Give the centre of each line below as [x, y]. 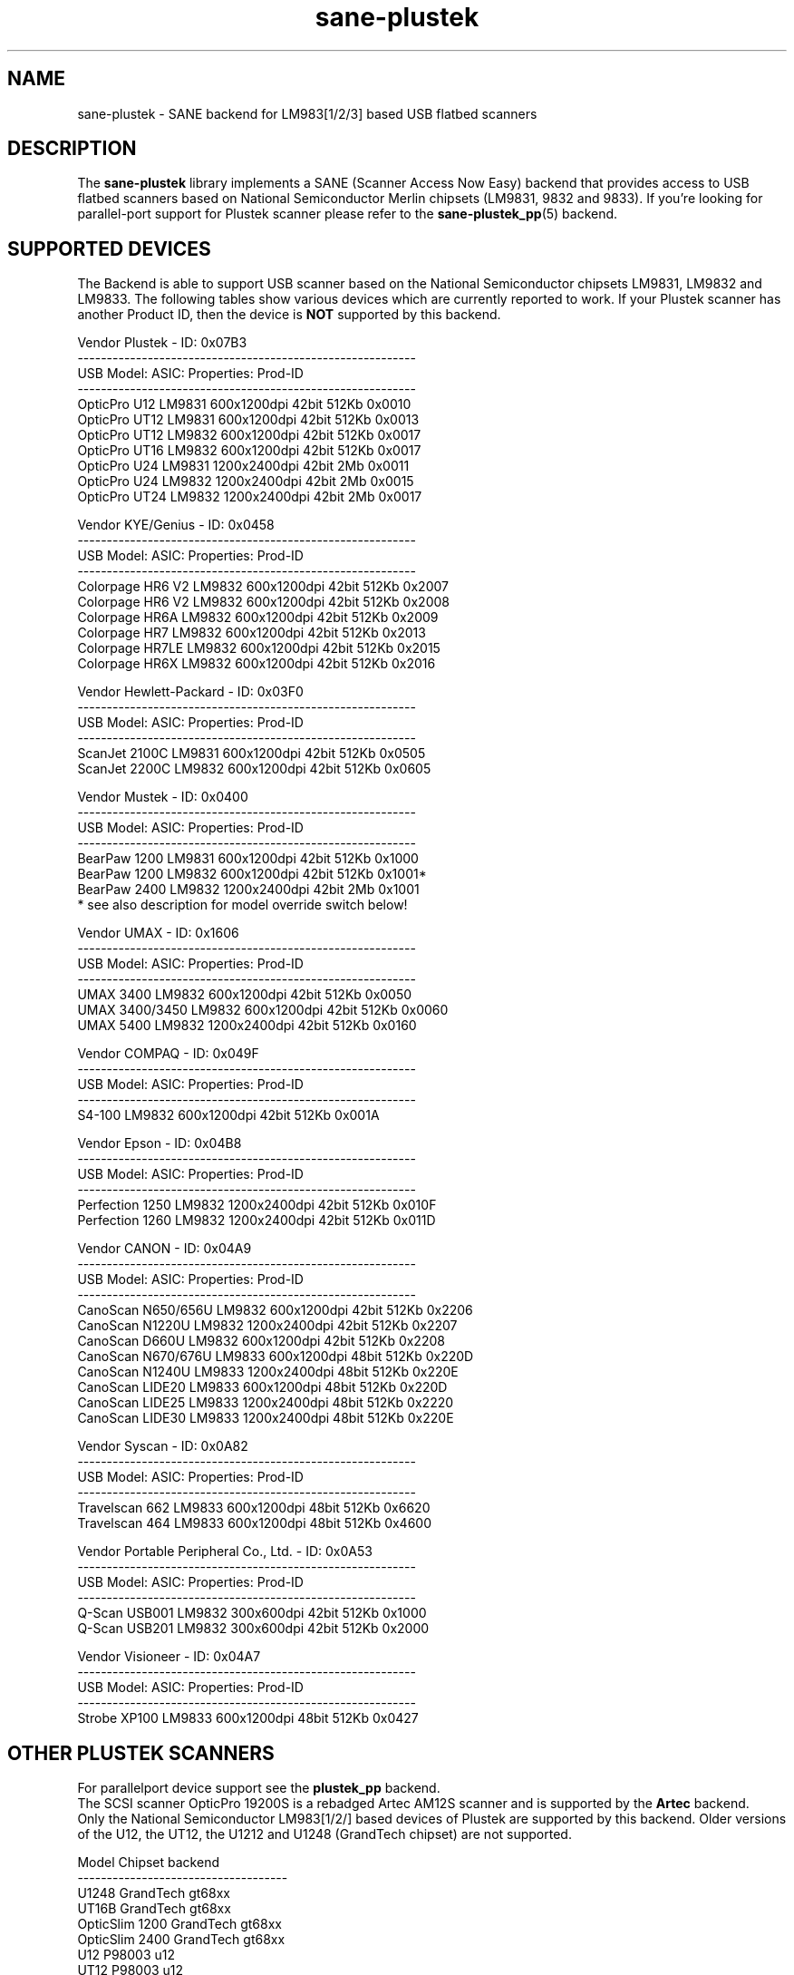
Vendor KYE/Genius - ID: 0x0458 [176, 525]
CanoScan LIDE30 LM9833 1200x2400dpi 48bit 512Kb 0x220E [266, 1418]
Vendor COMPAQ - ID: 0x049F [168, 1054]
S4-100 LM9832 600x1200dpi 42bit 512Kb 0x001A [228, 1115]
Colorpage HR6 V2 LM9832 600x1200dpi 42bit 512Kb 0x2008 [263, 602]
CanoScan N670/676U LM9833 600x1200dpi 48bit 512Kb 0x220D [276, 1357]
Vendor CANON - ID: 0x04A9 [165, 1249]
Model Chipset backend [148, 1863]
